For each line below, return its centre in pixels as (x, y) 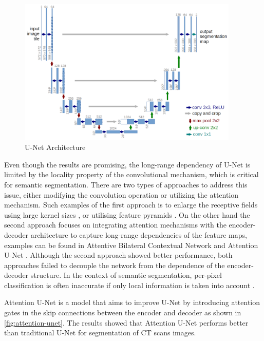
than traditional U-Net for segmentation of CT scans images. (100, 333)
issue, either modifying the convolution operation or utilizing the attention (121, 194)
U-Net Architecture (55, 147)
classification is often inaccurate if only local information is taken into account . (129, 285)
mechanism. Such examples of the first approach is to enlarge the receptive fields (131, 205)
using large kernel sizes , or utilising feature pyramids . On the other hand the (127, 214)
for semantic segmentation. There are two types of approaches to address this (126, 184)
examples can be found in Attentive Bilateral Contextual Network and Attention (131, 245)
